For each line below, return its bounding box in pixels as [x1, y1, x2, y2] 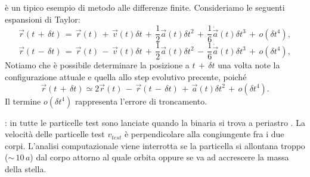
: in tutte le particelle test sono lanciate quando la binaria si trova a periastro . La [5, 116, 305, 128]
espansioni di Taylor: [5, 12, 80, 25]
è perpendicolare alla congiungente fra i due [124, 128, 284, 140]
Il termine [5, 94, 41, 107]
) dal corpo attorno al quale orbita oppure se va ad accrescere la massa [30, 151, 289, 163]
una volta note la [218, 59, 280, 71]
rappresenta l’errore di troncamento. [75, 94, 207, 107]
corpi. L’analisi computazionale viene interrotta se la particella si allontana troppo [5, 139, 305, 151]
